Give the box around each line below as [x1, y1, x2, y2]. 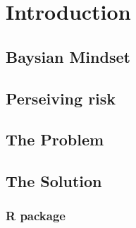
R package [6, 207, 66, 224]
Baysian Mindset [6, 45, 130, 67]
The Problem [6, 128, 104, 150]
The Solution [6, 170, 102, 192]
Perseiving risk [6, 87, 116, 109]
